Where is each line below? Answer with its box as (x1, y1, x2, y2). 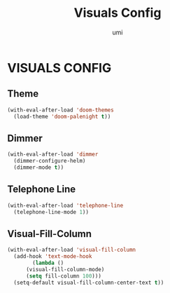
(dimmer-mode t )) (13, 164, 64, 171)
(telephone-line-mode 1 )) (13, 208, 90, 215)
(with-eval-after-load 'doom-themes (7, 107, 114, 114)
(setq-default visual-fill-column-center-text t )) (13, 279, 164, 286)
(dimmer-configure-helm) (13, 158, 86, 165)
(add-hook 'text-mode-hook (13, 253, 92, 260)
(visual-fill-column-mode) (25, 266, 105, 273)
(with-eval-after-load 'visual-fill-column (7, 247, 136, 254)
